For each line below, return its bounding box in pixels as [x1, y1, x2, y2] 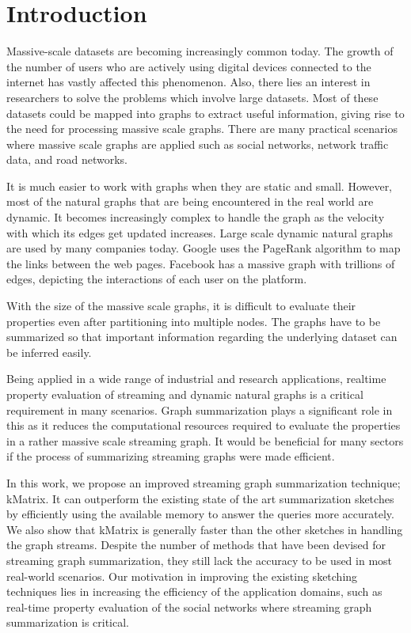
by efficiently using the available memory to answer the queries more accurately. [6, 506, 394, 522]
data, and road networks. [6, 151, 128, 168]
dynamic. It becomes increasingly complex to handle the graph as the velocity [6, 209, 385, 226]
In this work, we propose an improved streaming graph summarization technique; [6, 474, 401, 491]
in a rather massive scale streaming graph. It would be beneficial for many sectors [6, 432, 404, 449]
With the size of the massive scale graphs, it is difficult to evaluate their [6, 298, 356, 314]
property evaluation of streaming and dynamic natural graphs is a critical [6, 386, 363, 402]
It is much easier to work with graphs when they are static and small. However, [6, 177, 393, 194]
